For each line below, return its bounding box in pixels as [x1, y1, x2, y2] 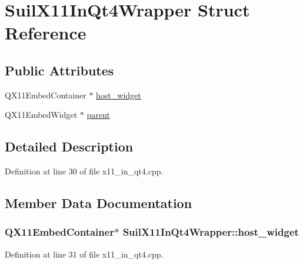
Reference [5, 21, 86, 45]
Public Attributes [5, 61, 114, 79]
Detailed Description [5, 137, 134, 156]
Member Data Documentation [5, 194, 192, 212]
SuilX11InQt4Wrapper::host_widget [122, 225, 299, 239]
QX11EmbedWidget [5, 108, 78, 121]
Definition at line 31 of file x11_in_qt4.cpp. [5, 247, 164, 260]
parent [86, 108, 110, 121]
